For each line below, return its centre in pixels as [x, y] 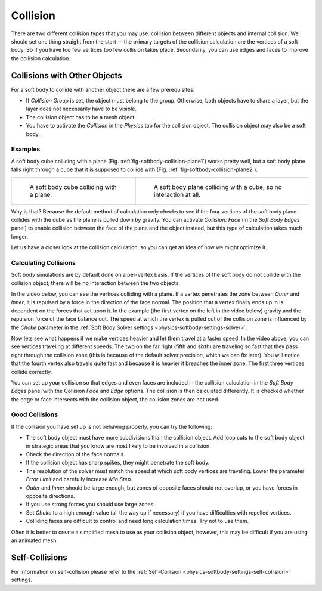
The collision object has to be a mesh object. [81, 117]
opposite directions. [50, 496]
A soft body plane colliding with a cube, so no [218, 187]
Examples [26, 149]
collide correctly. [32, 372]
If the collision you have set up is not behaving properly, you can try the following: [112, 426]
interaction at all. [177, 194]
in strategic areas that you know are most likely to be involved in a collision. [118, 446]
